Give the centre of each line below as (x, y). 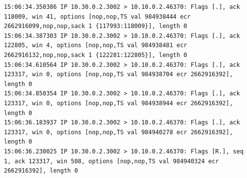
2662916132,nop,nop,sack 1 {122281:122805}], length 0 (96, 55)
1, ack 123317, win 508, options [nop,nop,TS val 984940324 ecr (111, 161)
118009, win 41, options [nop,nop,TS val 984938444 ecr (97, 16)
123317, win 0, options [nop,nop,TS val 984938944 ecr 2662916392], (119, 103)
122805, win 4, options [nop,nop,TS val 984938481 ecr (96, 45)
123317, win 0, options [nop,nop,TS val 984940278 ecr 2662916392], (119, 132)
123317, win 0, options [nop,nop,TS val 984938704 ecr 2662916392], (119, 74)
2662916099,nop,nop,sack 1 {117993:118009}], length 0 (96, 26)
